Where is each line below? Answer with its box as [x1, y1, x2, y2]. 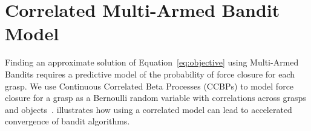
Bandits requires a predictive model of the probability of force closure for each [5, 67, 295, 80]
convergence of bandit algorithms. [5, 115, 130, 127]
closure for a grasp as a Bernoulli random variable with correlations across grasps [5, 91, 306, 104]
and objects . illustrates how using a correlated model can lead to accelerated [5, 103, 292, 115]
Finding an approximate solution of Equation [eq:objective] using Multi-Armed [5, 56, 299, 69]
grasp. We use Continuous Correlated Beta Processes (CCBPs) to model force [5, 79, 294, 92]
